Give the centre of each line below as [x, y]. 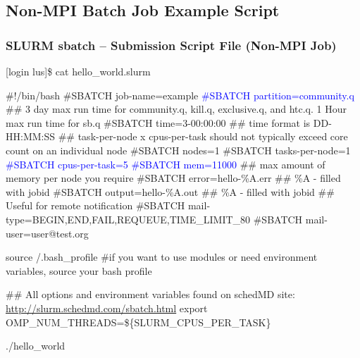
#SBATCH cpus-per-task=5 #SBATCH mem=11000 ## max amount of [166, 164]
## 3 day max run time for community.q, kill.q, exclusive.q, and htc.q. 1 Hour [176, 109]
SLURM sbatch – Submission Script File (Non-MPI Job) [171, 45]
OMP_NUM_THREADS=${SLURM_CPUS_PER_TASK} [138, 322]
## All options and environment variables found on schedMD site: [150, 294]
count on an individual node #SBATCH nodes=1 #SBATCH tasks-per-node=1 [178, 150]
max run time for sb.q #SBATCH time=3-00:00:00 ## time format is [158, 122]
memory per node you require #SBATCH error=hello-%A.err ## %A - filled [173, 178]
